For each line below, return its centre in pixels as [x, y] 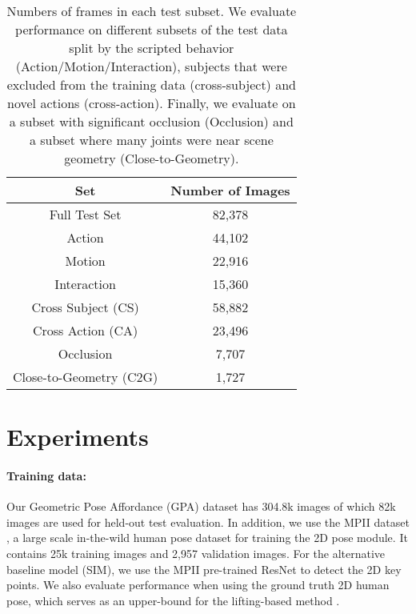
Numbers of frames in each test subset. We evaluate [152, 11]
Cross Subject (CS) [85, 307]
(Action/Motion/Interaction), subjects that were [151, 66]
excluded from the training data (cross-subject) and [151, 84]
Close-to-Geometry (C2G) [86, 377]
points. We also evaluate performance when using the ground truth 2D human [198, 585]
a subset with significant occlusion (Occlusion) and [151, 121]
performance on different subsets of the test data [152, 29]
